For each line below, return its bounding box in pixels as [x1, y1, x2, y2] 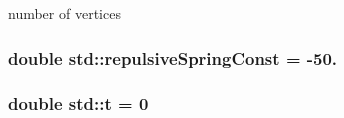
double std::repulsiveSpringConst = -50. [8, 45, 338, 70]
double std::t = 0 [8, 91, 149, 116]
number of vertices [8, 3, 121, 23]
